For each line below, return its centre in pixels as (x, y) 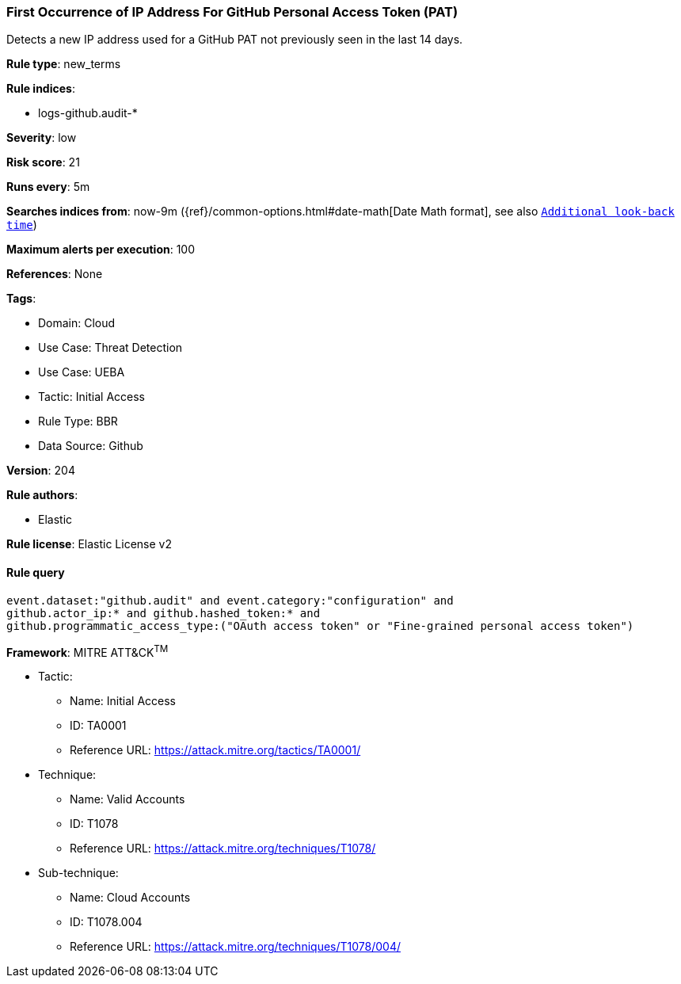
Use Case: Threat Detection (110, 348)
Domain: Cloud (77, 323)
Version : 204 (41, 471)
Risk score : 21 (43, 162)
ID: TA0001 (98, 726)
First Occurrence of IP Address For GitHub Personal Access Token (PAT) (232, 12)
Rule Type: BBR (78, 421)
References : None (55, 274)
